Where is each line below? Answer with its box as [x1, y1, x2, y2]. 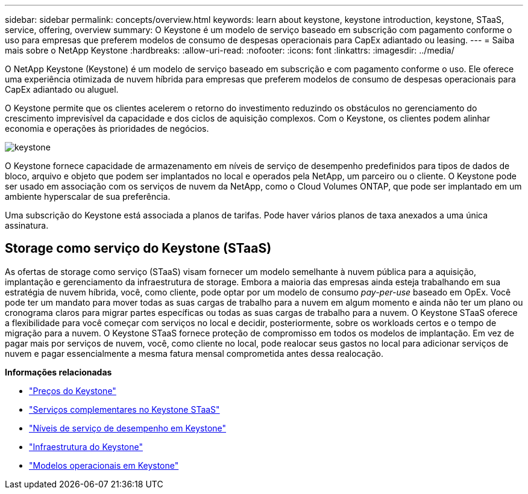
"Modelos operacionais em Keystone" [29, 460, 179, 471]
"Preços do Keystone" [29, 385, 116, 396]
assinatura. [5, 220, 49, 230]
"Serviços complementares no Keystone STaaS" [29, 404, 220, 415]
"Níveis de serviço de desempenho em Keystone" [29, 422, 227, 433]
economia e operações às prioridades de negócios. [5, 123, 209, 134]
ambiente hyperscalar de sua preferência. [5, 191, 171, 202]
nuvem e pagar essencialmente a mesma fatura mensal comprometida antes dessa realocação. [5, 348, 384, 359]
